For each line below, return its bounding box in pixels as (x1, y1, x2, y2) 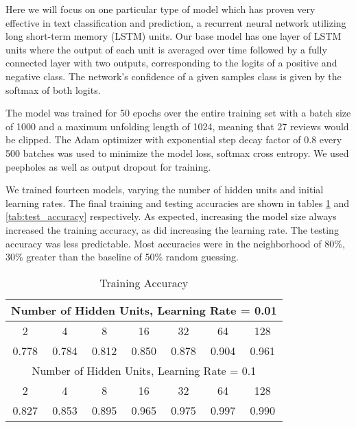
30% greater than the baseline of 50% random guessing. (5, 249, 239, 264)
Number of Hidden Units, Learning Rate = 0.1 (32, 362, 257, 378)
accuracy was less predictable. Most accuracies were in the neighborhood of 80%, (5, 236, 345, 250)
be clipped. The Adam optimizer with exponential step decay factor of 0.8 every (5, 132, 342, 147)
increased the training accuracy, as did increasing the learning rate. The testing (5, 222, 339, 236)
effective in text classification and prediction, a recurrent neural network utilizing (5, 15, 346, 29)
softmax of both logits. (5, 82, 101, 97)
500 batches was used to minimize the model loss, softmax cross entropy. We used (5, 145, 349, 160)
